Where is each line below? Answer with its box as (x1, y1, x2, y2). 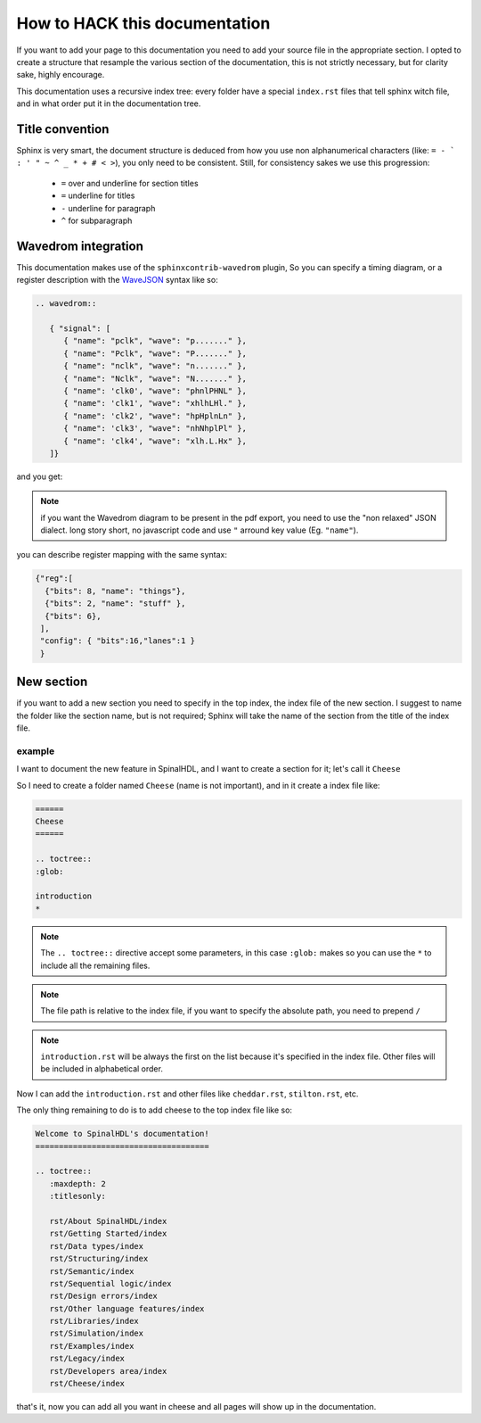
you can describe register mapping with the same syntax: (16, 550, 227, 560)
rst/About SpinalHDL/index (49, 1216, 167, 1226)
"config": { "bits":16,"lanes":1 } (40, 636, 196, 646)
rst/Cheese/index (49, 1378, 125, 1389)
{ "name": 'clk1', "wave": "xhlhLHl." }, (63, 398, 247, 409)
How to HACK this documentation (16, 13, 271, 33)
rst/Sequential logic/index (49, 1278, 173, 1288)
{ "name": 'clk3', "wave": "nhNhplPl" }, (63, 424, 247, 434)
